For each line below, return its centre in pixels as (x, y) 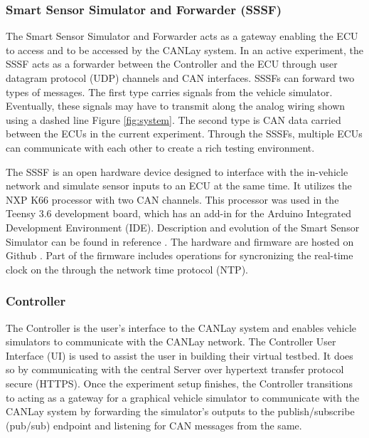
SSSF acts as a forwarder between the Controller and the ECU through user (172, 64)
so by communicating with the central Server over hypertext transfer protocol (175, 369)
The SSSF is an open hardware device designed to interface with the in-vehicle (177, 171)
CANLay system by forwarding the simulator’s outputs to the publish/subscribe (180, 411)
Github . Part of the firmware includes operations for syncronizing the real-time (180, 255)
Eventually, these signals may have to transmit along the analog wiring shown (176, 106)
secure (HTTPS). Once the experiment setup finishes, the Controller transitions (180, 383)
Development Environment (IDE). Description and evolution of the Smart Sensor (183, 227)
